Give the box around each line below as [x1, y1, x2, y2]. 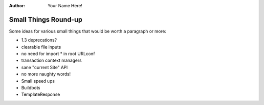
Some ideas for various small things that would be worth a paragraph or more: [9, 28, 166, 34]
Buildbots [21, 85, 41, 91]
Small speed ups [21, 78, 55, 84]
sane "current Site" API [21, 64, 68, 70]
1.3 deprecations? [21, 37, 57, 43]
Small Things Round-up [9, 15, 83, 24]
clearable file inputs [21, 44, 61, 50]
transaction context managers [21, 57, 82, 63]
